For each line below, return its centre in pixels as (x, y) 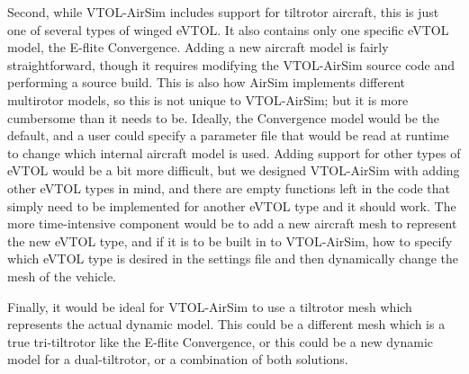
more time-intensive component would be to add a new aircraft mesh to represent (232, 223)
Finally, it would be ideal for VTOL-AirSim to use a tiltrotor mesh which (210, 306)
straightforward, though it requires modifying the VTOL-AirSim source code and (231, 64)
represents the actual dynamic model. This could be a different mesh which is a (226, 324)
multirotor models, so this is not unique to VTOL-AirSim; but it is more (208, 99)
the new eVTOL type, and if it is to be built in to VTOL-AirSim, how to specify (230, 240)
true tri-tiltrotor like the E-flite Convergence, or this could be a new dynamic (221, 341)
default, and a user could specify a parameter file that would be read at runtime (228, 135)
